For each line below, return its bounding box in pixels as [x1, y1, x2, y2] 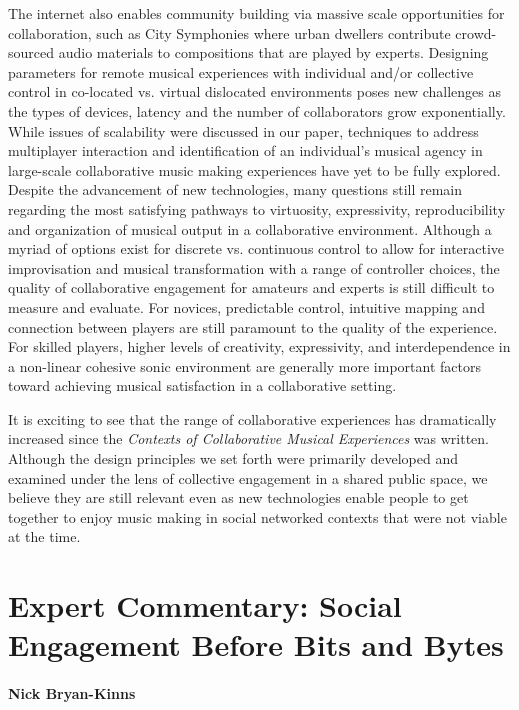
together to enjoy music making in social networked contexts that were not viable [8, 506, 507, 527]
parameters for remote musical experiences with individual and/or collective [8, 61, 474, 82]
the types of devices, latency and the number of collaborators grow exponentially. [8, 100, 506, 121]
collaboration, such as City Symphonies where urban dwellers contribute [8, 22, 451, 43]
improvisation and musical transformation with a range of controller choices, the [8, 257, 500, 278]
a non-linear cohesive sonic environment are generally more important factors [8, 355, 481, 376]
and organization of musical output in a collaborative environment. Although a [8, 218, 492, 239]
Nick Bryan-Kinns [8, 683, 136, 704]
